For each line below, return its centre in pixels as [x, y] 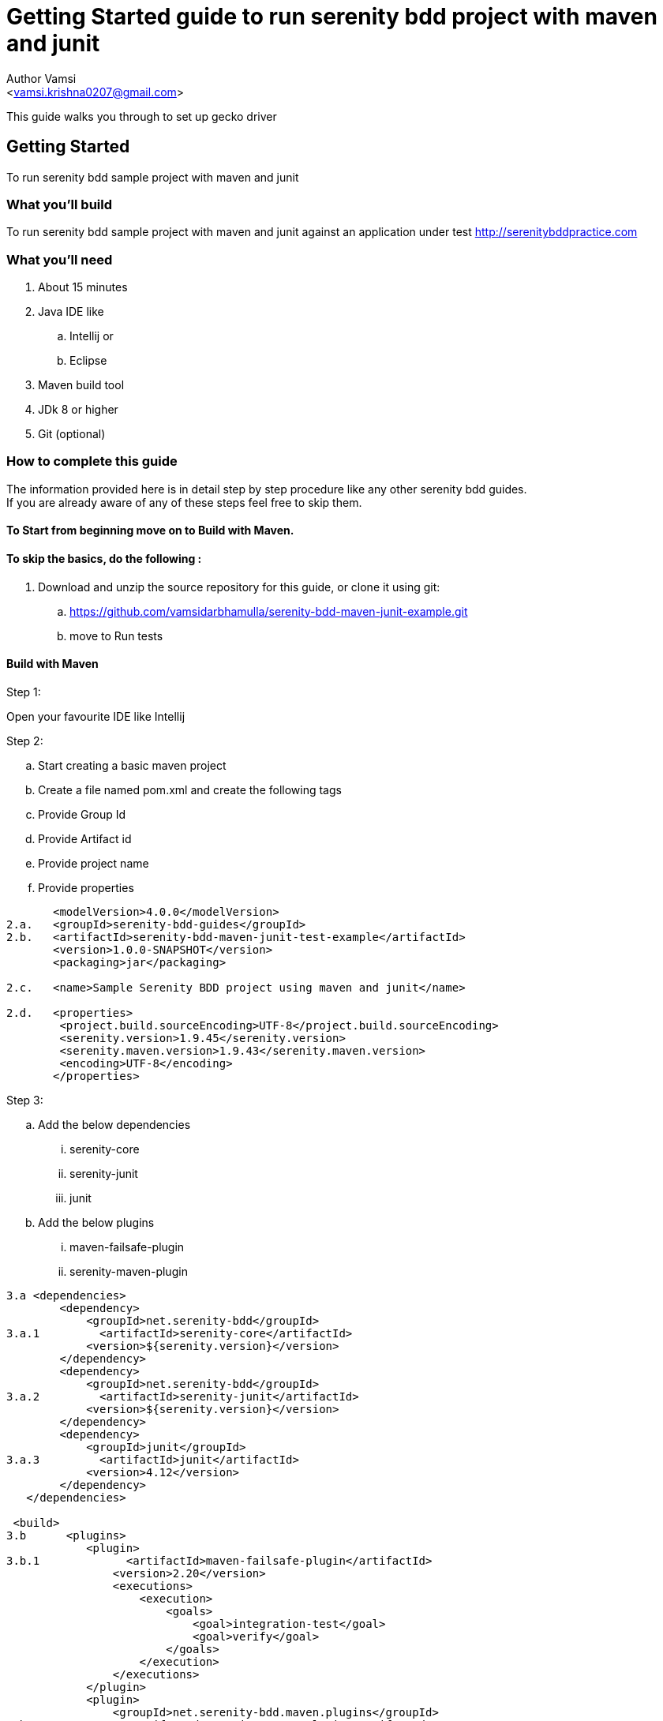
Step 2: [25, 741]
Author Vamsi [41, 78]
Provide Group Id [82, 814]
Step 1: [24, 692]
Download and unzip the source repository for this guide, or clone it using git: [239, 587]
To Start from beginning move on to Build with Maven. [150, 531]
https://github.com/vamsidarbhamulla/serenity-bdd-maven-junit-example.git [269, 611]
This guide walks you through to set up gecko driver [142, 116]
